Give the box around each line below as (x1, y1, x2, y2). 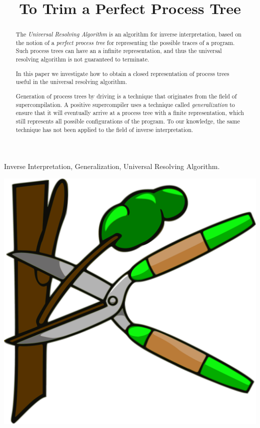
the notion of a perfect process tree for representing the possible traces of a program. (15, 38, 235, 46)
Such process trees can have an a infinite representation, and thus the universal (15, 46, 222, 55)
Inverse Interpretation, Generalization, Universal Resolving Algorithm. (4, 161, 220, 171)
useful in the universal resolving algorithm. (15, 77, 127, 86)
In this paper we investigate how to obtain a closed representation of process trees (15, 69, 229, 77)
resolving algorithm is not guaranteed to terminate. (15, 55, 149, 63)
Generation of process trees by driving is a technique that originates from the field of (15, 91, 237, 100)
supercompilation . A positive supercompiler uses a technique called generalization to (15, 100, 235, 108)
